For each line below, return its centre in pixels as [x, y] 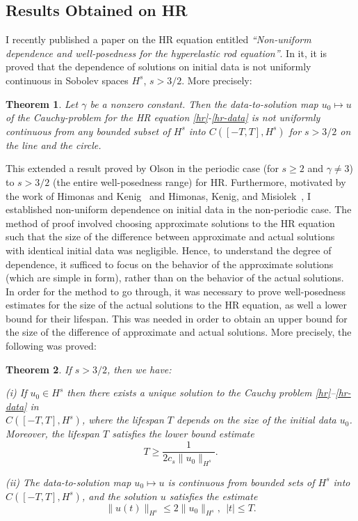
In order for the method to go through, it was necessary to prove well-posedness [176, 291]
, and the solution [119, 496]
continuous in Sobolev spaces [67, 80]
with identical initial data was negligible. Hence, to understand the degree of [169, 250]
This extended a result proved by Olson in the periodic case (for [142, 168]
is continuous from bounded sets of [241, 482]
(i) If [16, 392]
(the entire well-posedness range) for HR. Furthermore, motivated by [200, 181]
